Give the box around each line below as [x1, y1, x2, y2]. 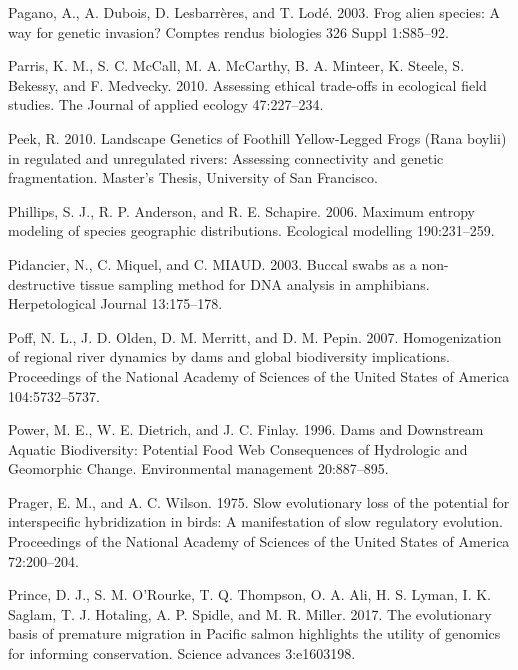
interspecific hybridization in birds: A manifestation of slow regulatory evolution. [8, 511, 503, 532]
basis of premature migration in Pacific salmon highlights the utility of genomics [8, 623, 501, 644]
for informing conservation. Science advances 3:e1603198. [8, 643, 356, 664]
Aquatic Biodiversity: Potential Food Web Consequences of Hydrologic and [8, 438, 468, 459]
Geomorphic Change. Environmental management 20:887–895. [8, 458, 389, 479]
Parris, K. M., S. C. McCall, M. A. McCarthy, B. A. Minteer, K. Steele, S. [8, 55, 465, 76]
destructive [8, 273, 76, 294]
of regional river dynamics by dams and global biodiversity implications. [8, 346, 450, 367]
